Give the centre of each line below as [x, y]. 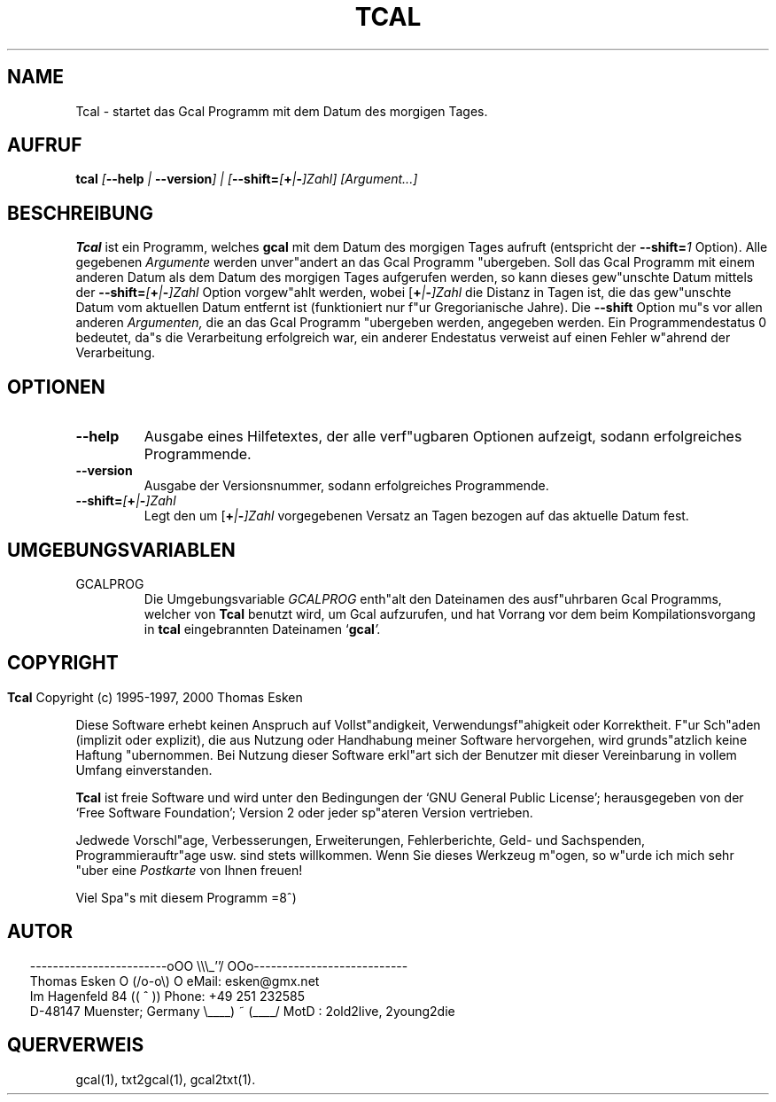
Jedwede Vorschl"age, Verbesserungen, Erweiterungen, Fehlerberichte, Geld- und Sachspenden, [361, 840]
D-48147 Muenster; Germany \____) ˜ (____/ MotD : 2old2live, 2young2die [242, 1011]
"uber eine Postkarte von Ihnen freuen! [189, 870]
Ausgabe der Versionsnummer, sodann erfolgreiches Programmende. [346, 486]
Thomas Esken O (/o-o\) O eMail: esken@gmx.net [175, 981]
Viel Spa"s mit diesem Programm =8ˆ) [186, 897]
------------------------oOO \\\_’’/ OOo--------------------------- [219, 965]
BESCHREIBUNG [81, 213]
